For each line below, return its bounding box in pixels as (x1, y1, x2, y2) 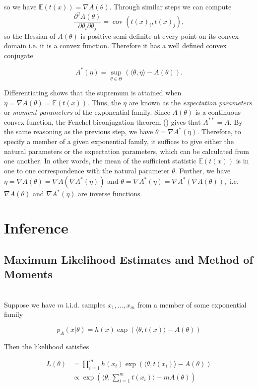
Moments (4, 266, 53, 282)
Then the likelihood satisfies (4, 341, 89, 351)
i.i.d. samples (65, 299, 106, 310)
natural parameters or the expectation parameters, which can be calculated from (4, 146, 249, 156)
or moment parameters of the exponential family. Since (4, 107, 170, 117)
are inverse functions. (78, 188, 142, 199)
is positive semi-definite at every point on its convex (80, 30, 239, 41)
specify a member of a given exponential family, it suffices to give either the (4, 136, 234, 147)
